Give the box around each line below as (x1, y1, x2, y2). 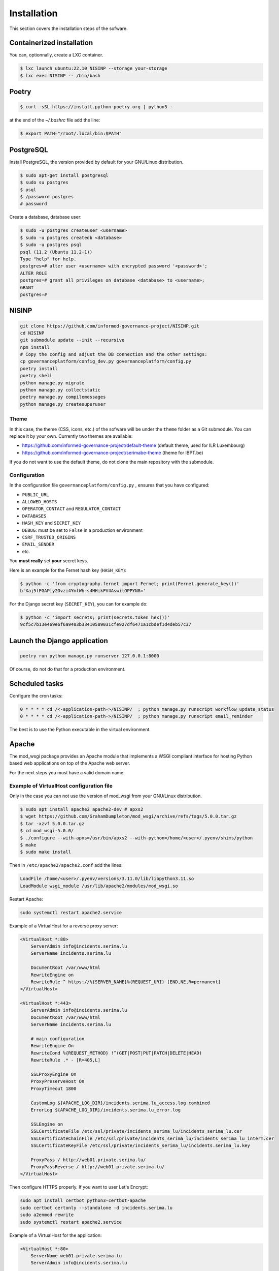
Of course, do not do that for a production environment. (9, 666, 126, 672)
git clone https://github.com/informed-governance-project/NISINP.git (20, 323, 200, 329)
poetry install (20, 366, 58, 371)
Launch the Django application (9, 636, 109, 645)
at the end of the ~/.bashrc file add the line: (9, 117, 100, 123)
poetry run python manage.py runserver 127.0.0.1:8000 (20, 653, 159, 658)
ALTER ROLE (20, 270, 47, 276)
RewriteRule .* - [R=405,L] (30, 1057, 101, 1063)
